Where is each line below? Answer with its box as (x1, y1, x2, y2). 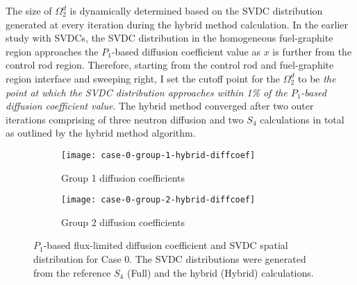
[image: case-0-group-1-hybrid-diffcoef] (61, 150, 256, 160)
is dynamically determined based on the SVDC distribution (69, 3, 323, 17)
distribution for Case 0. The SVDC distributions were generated (33, 252, 306, 266)
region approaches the (6, 44, 99, 58)
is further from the (272, 44, 352, 58)
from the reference (33, 265, 111, 279)
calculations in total (260, 112, 344, 126)
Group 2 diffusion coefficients (61, 214, 185, 229)
